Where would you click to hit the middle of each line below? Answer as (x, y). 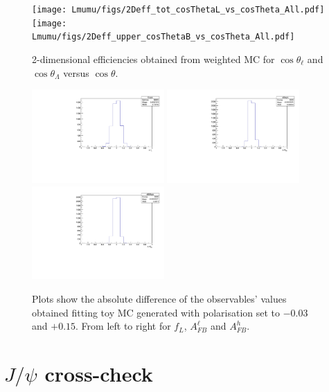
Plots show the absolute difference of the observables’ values (159, 299)
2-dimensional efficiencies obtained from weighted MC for (153, 59)
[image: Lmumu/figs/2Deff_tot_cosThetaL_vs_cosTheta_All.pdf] (178, 10)
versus (76, 72)
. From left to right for (123, 326)
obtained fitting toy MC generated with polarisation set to (156, 312)
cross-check (99, 373)
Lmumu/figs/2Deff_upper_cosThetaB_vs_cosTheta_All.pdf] (163, 37)
